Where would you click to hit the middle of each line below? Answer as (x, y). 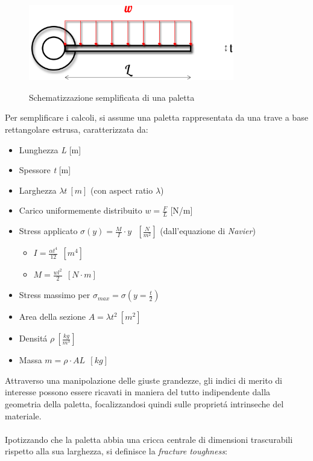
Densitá (33, 338)
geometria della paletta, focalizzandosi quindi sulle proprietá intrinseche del (144, 403)
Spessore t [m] (45, 170)
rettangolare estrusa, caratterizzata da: (77, 129)
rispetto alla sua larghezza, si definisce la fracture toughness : (116, 451)
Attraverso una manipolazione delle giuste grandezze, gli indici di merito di (144, 380)
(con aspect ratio (122, 190)
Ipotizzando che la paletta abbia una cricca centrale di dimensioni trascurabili (149, 439)
